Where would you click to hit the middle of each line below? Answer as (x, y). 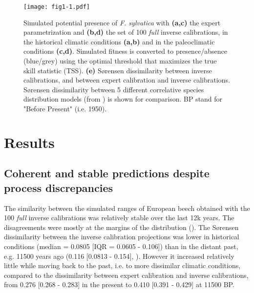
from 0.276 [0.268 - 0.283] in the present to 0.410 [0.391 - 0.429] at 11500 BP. (119, 284)
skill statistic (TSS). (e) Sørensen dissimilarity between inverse (118, 70)
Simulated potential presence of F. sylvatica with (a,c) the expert (122, 22)
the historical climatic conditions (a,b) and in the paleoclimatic (119, 41)
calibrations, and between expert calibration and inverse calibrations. (127, 80)
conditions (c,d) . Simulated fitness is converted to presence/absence (126, 51)
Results (29, 142)
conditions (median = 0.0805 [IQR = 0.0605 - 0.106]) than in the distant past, (121, 246)
